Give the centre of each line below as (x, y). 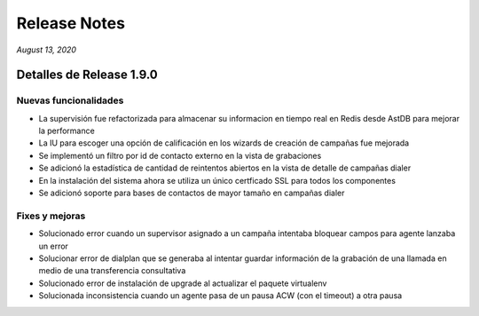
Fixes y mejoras (51, 216)
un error (53, 246)
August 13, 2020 (47, 50)
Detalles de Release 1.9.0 (87, 75)
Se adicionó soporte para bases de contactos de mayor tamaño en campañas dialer (192, 193)
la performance (67, 131)
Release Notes (71, 23)
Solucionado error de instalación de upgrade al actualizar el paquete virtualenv (183, 283)
